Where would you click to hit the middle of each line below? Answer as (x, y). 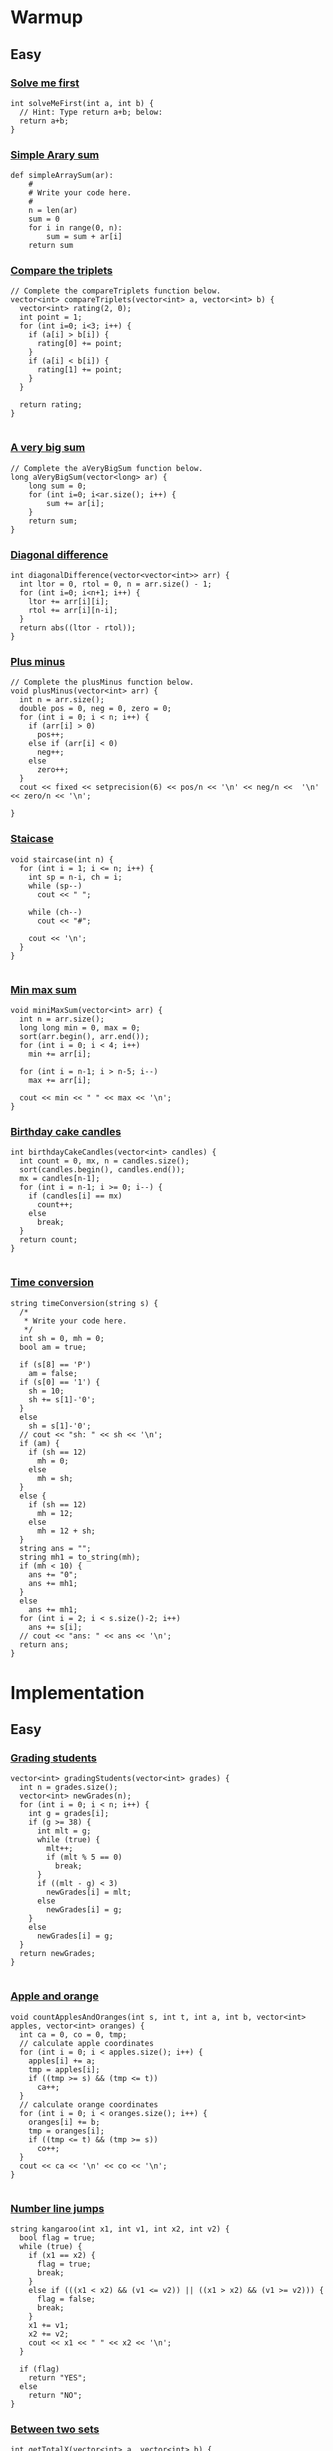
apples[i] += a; (62, 2061)
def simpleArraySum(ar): (62, 176)
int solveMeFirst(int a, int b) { (82, 103)
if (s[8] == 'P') (55, 1364)
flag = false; (66, 2299)
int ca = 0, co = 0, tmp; (73, 2034)
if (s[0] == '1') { (60, 1382)
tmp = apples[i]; (64, 2069)
